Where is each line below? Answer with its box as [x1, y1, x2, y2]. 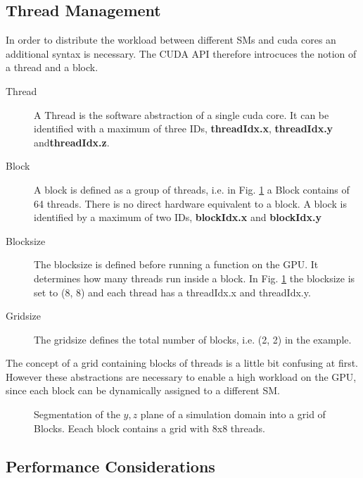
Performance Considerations [6, 455, 215, 477]
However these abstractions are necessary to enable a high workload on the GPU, [6, 369, 357, 384]
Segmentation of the [34, 407, 120, 422]
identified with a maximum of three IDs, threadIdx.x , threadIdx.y [34, 121, 333, 136]
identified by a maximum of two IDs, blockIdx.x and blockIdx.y [34, 210, 321, 225]
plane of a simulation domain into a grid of [140, 407, 326, 422]
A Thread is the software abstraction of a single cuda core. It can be [34, 107, 329, 122]
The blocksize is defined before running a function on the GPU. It [34, 257, 319, 272]
